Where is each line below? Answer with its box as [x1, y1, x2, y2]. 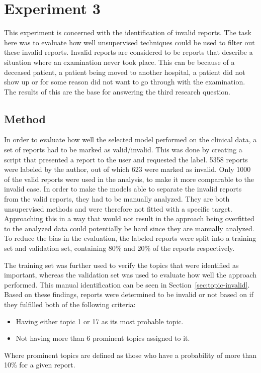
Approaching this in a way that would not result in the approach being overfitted [4, 213, 254, 224]
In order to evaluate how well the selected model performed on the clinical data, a [4, 134, 257, 145]
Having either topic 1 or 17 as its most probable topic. [16, 316, 184, 326]
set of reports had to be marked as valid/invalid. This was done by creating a [4, 144, 242, 155]
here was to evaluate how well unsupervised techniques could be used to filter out [4, 37, 255, 47]
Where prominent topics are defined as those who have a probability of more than [4, 349, 257, 360]
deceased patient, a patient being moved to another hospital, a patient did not [4, 66, 245, 77]
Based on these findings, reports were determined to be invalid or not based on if [4, 289, 253, 300]
